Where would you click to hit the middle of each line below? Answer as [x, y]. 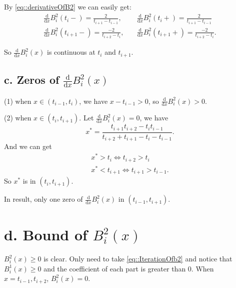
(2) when [18, 118]
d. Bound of [46, 235]
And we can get [28, 146]
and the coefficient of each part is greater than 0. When [129, 268]
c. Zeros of [32, 79]
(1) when [18, 101]
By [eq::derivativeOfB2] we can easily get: [68, 7]
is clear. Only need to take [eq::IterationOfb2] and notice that [138, 259]
